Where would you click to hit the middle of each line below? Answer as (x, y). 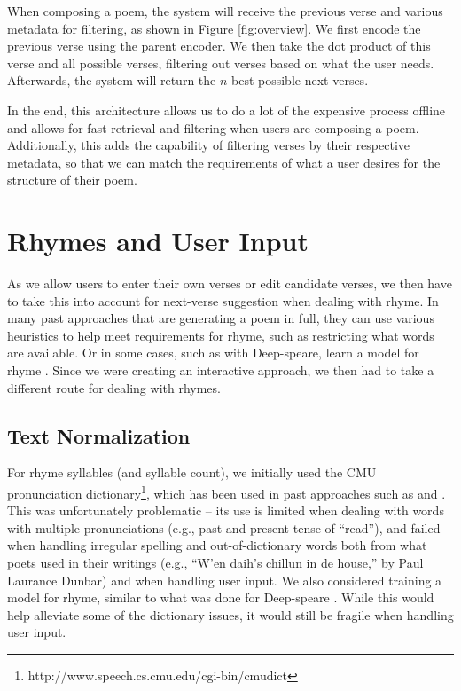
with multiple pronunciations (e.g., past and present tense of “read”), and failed (224, 527)
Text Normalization (99, 435)
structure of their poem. (72, 180)
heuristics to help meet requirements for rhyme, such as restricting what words (221, 335)
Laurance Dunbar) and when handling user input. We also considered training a (225, 580)
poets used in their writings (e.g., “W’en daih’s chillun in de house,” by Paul (215, 563)
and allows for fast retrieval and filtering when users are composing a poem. (213, 127)
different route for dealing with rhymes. (114, 387)
